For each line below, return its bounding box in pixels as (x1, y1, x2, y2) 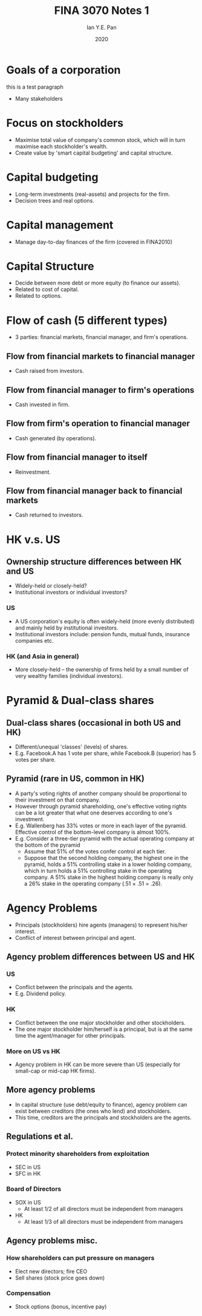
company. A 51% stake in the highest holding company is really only (24, 873, 194, 881)
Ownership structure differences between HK (6, 557, 182, 567)
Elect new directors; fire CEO (15, 1267, 88, 1275)
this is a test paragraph (6, 83, 64, 90)
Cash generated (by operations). (15, 434, 97, 441)
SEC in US (15, 1163, 41, 1170)
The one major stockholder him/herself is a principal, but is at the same (15, 1026, 193, 1033)
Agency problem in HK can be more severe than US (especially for (15, 1061, 181, 1068)
